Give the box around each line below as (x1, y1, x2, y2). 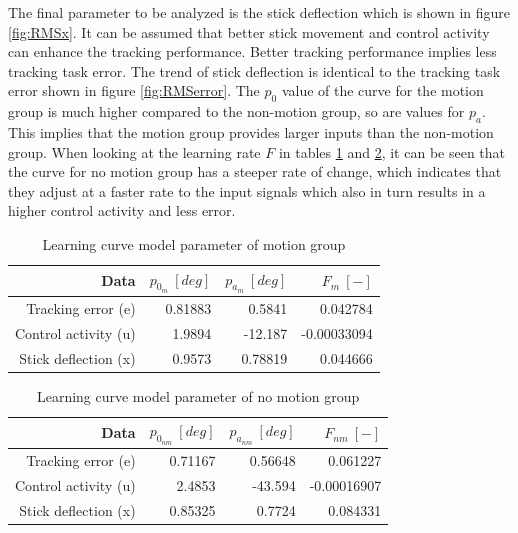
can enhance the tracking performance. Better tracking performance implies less (8, 41, 497, 62)
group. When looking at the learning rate (8, 141, 261, 162)
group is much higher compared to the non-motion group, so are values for (8, 101, 465, 122)
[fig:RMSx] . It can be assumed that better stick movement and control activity (8, 21, 490, 42)
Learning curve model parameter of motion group (42, 233, 346, 254)
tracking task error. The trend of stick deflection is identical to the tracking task (8, 60, 501, 81)
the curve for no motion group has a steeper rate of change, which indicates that (8, 161, 502, 182)
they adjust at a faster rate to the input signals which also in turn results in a (8, 180, 486, 201)
